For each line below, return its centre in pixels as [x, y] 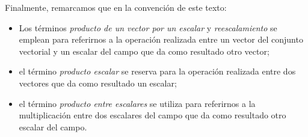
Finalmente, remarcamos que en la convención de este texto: [116, 7]
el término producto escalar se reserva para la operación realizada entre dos [157, 71]
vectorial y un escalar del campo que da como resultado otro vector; [144, 51]
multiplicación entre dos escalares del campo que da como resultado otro [152, 115]
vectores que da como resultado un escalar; [98, 83]
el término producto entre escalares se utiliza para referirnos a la [137, 103]
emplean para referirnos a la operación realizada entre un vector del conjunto [161, 39]
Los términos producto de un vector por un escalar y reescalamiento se [148, 27]
